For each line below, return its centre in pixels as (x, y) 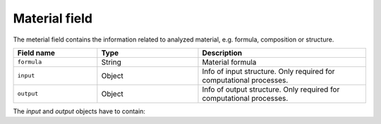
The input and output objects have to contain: (79, 111)
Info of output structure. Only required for (271, 89)
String (111, 62)
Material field (53, 18)
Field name (36, 53)
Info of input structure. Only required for (268, 71)
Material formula (229, 62)
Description (222, 53)
